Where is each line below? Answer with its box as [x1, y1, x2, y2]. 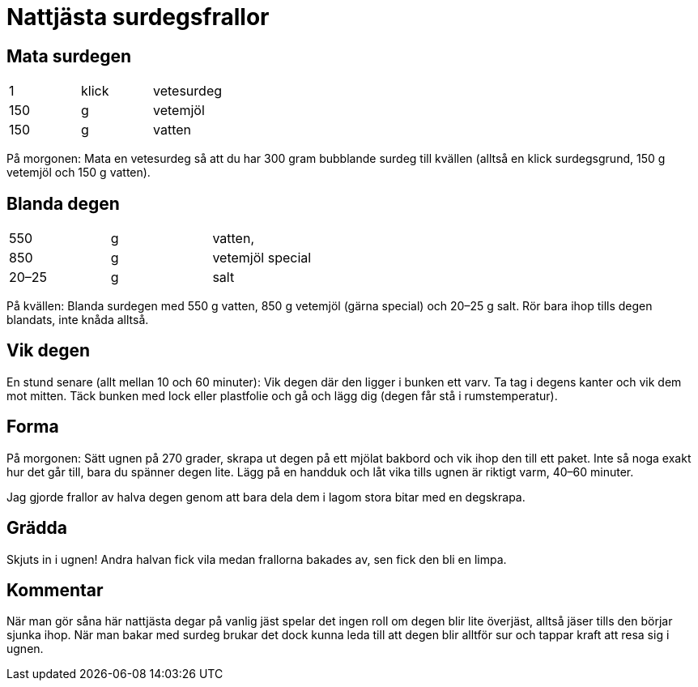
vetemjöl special [212, 250, 312, 267]
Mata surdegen [6, 45, 132, 66]
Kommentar [6, 579, 104, 600]
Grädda [6, 518, 67, 539]
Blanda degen [6, 193, 120, 214]
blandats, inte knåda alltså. [6, 313, 149, 327]
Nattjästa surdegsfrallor [6, 3, 270, 31]
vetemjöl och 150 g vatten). [6, 165, 151, 180]
